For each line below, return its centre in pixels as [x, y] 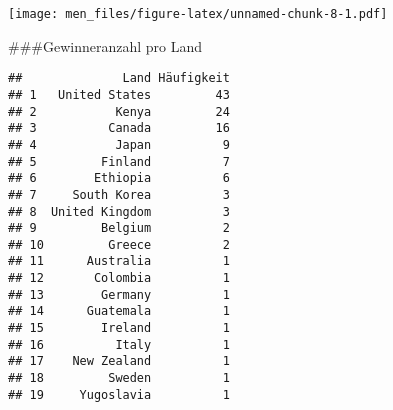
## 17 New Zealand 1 [119, 361]
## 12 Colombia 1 [119, 278]
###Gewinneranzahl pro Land [105, 45]
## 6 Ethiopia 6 [119, 178]
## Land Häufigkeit [119, 78]
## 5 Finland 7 [119, 161]
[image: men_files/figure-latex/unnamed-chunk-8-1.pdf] [198, 14]
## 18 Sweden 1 [119, 378]
